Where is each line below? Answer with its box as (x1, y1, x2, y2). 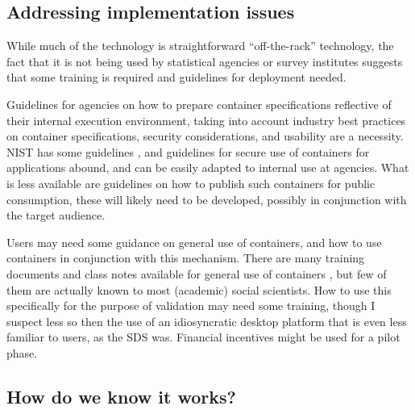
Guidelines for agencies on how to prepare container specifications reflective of (6, 95, 392, 112)
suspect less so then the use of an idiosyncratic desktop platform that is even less (6, 312, 407, 329)
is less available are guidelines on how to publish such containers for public (6, 174, 376, 191)
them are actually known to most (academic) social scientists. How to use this (6, 281, 392, 298)
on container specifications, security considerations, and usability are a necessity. (6, 128, 404, 144)
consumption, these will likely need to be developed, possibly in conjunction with (6, 190, 407, 207)
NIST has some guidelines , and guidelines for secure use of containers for (6, 143, 370, 160)
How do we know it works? (6, 383, 236, 408)
